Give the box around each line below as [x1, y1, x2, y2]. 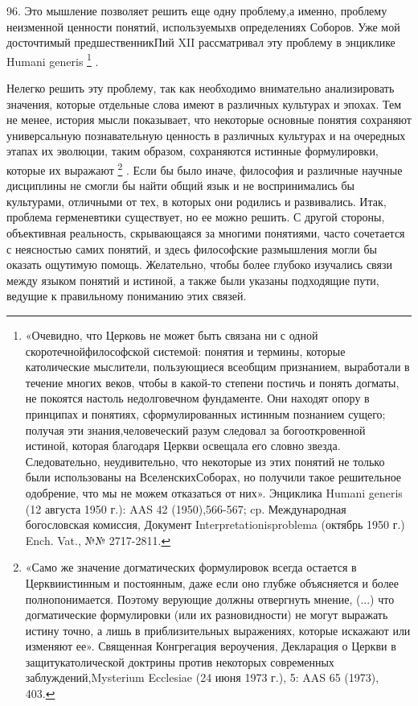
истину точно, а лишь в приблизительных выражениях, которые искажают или [25, 621, 411, 638]
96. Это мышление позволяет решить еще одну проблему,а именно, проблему [6, 2, 387, 19]
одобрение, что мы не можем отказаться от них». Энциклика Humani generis [25, 484, 403, 501]
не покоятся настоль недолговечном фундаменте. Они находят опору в [25, 390, 370, 407]
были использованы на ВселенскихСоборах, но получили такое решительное [25, 469, 402, 485]
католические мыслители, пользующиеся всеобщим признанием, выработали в [25, 358, 410, 375]
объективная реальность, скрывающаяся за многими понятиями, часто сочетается [6, 225, 405, 242]
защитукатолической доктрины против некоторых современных [25, 653, 334, 670]
